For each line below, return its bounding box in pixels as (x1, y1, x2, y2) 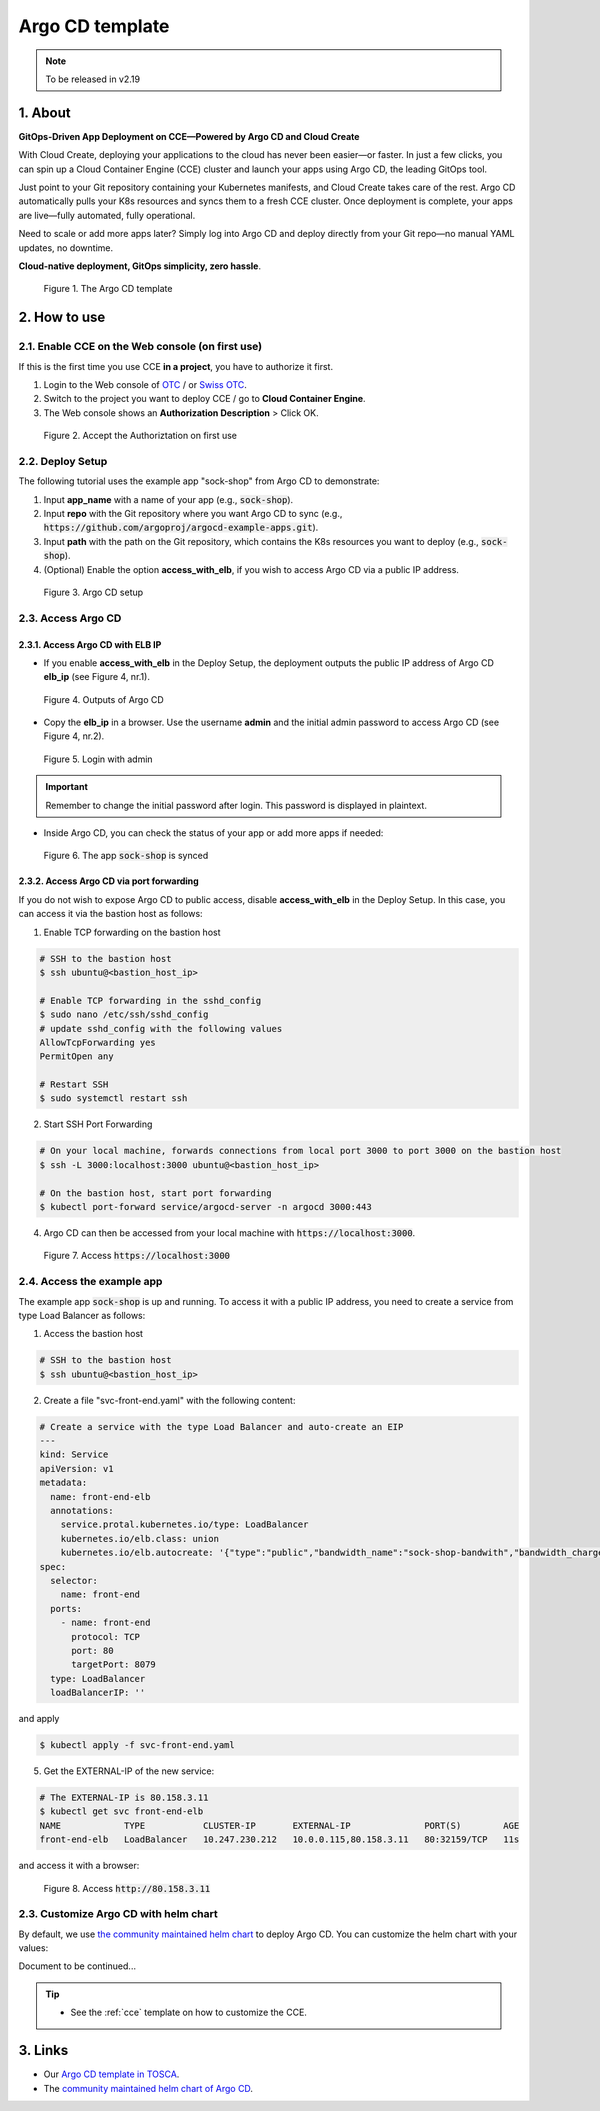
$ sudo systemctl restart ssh (39, 1093, 188, 1104)
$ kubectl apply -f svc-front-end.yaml (39, 1740, 235, 1751)
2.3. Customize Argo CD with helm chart (18, 1907, 219, 1921)
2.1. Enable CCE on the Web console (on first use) (18, 340, 263, 354)
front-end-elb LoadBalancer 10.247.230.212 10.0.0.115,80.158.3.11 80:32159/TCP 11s (39, 1834, 520, 1845)
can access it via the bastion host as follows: (18, 908, 204, 920)
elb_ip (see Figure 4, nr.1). (43, 671, 150, 683)
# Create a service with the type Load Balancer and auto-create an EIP (39, 1421, 404, 1432)
